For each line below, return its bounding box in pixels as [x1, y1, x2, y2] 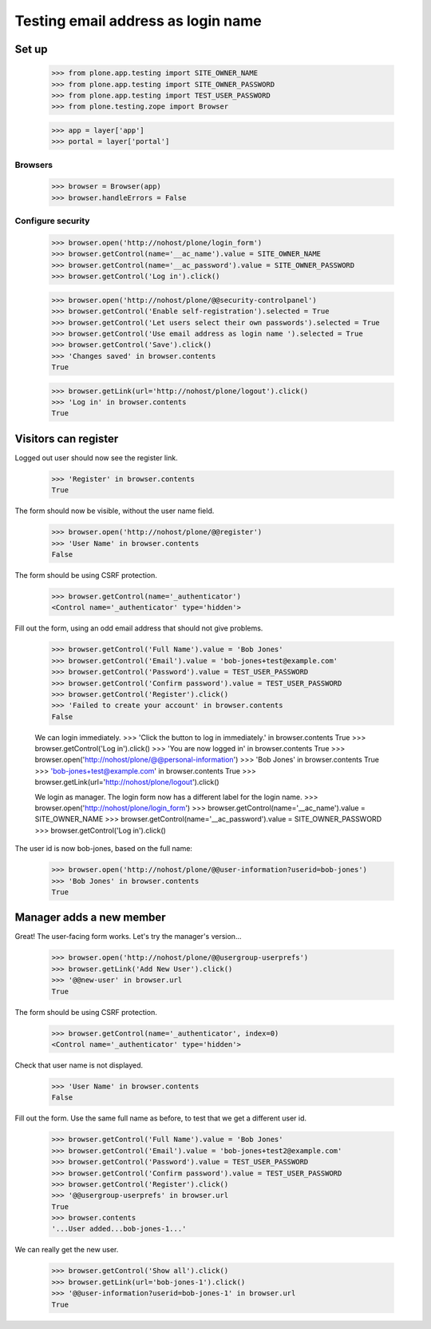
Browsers [14, 159, 53, 170]
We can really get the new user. [14, 1245, 119, 1255]
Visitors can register [14, 432, 119, 445]
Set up [14, 42, 48, 56]
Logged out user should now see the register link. [14, 452, 179, 463]
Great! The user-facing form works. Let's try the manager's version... [14, 932, 242, 941]
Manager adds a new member [14, 911, 167, 925]
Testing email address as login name [14, 12, 263, 30]
